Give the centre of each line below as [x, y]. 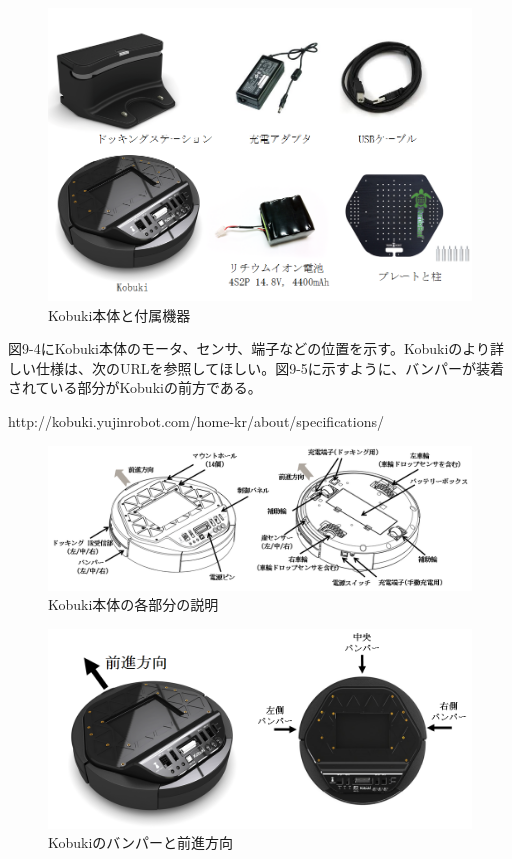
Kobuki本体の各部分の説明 [133, 604]
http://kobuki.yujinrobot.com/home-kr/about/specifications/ [196, 421]
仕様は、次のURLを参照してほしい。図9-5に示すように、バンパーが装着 [270, 367]
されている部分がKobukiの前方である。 [135, 387]
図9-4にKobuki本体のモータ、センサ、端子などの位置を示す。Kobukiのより [249, 348]
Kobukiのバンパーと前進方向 [141, 842]
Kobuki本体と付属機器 [119, 314]
